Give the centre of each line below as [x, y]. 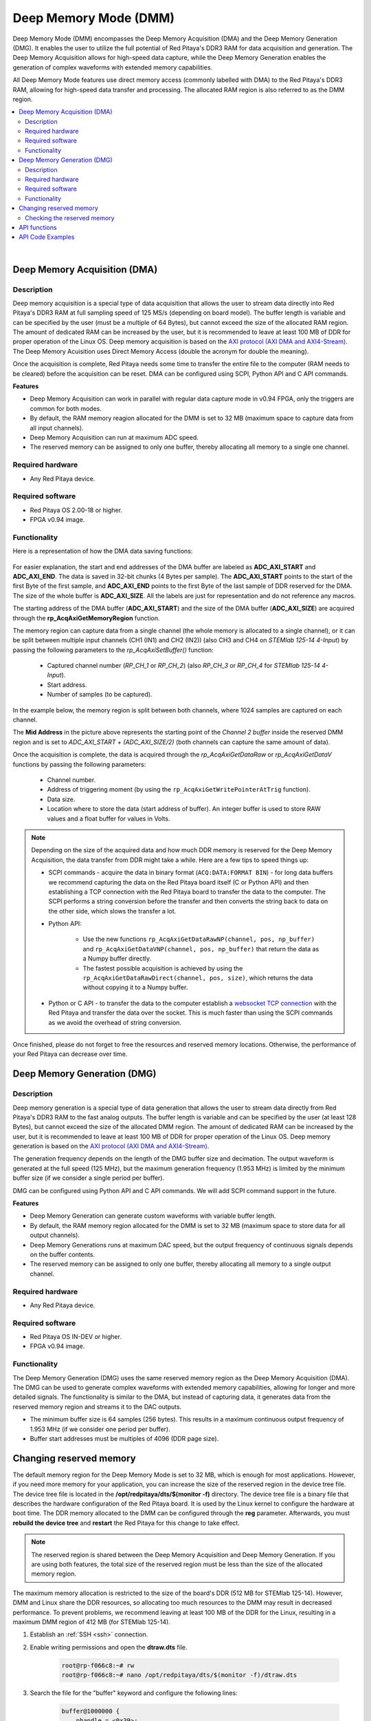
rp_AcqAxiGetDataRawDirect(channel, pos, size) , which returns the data [198, 978]
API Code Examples [47, 237]
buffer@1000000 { [91, 1711]
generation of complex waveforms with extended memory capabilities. [113, 67]
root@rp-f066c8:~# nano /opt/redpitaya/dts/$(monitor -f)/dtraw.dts [179, 1675]
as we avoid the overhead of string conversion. [115, 1022]
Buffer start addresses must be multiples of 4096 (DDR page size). [124, 1438]
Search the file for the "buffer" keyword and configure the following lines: [134, 1693]
